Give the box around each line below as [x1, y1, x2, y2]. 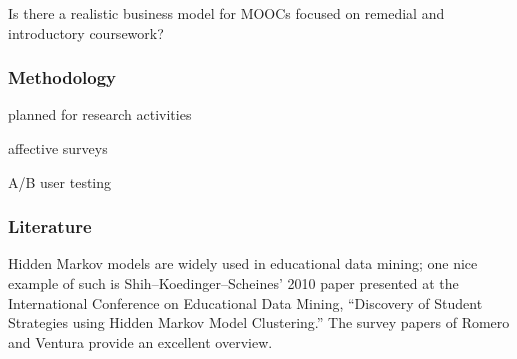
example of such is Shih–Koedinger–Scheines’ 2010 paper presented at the [8, 273, 459, 293]
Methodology [8, 65, 117, 90]
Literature [8, 214, 92, 239]
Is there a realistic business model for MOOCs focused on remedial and [8, 3, 445, 23]
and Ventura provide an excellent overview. [8, 331, 273, 352]
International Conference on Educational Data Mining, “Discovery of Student [8, 292, 483, 313]
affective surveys [8, 138, 108, 158]
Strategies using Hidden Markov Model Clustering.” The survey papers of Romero [8, 312, 510, 333]
